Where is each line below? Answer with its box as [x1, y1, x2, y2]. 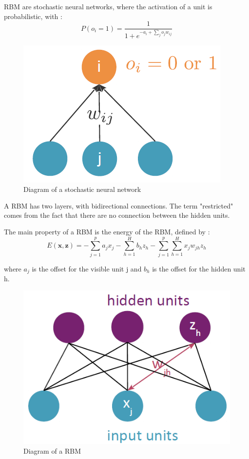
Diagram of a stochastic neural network [23, 184, 141, 194]
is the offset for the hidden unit [152, 263, 246, 273]
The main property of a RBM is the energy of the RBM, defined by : [4, 226, 210, 236]
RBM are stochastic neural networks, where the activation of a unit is [4, 1, 212, 11]
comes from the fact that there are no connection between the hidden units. [4, 210, 230, 220]
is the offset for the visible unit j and [32, 263, 142, 273]
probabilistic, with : [4, 11, 62, 21]
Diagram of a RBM [23, 445, 81, 456]
